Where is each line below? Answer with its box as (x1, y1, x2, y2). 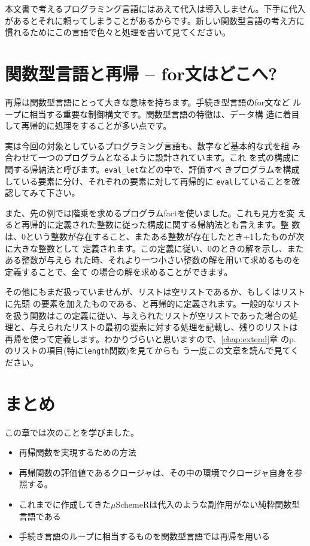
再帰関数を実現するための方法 (19, 446, 136, 458)
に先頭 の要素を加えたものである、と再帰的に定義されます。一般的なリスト (5, 297, 300, 309)
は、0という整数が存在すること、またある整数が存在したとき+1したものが (5, 230, 296, 242)
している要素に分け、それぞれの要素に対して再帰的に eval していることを (5, 174, 292, 187)
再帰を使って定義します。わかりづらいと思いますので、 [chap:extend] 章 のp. (5, 332, 296, 345)
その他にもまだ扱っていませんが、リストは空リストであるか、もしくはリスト (5, 285, 306, 298)
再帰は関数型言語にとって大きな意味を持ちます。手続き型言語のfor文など (5, 95, 290, 108)
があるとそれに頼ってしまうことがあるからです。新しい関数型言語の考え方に (5, 14, 305, 26)
